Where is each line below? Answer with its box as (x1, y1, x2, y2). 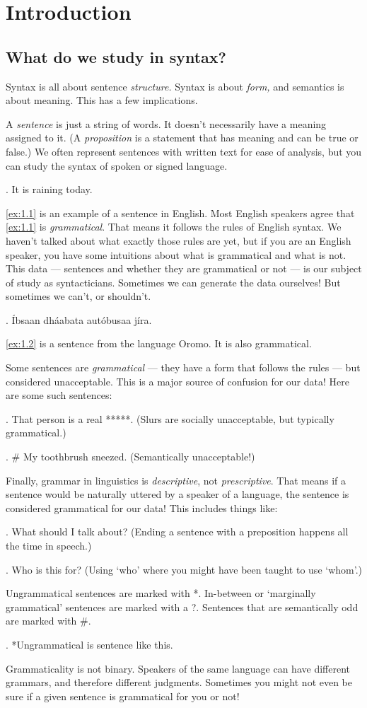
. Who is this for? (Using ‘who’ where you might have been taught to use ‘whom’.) (6, 562, 362, 576)
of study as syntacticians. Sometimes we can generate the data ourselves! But (6, 274, 341, 289)
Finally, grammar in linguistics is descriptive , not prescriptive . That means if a (6, 472, 346, 487)
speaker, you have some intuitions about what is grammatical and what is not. (6, 247, 346, 262)
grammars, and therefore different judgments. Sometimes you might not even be (6, 675, 353, 690)
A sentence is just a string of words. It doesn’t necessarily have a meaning (6, 116, 327, 131)
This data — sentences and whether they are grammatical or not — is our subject (6, 261, 362, 276)
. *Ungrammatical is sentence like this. (6, 637, 173, 651)
